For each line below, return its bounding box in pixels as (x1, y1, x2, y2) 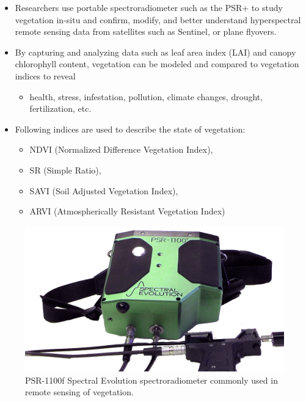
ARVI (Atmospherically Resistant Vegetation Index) (29, 205, 225, 217)
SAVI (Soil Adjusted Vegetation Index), (29, 184, 178, 197)
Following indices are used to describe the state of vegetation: (15, 122, 246, 135)
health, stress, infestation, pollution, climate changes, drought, (29, 90, 263, 103)
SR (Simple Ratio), (29, 163, 101, 176)
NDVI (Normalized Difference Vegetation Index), (29, 143, 213, 156)
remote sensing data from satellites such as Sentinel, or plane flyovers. (15, 25, 277, 38)
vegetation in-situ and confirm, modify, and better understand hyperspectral (15, 13, 301, 26)
